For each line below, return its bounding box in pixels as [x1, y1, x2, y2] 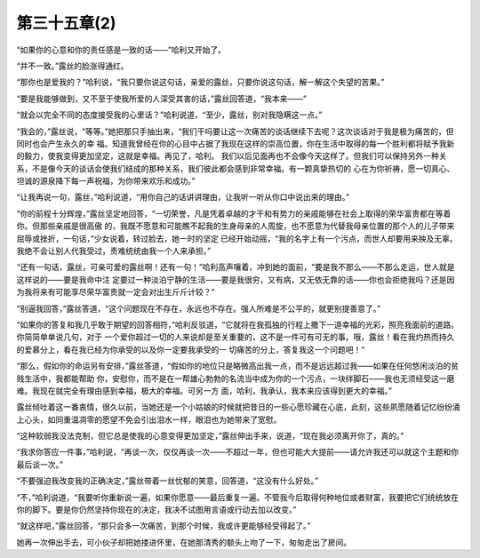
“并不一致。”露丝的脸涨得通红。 [16, 60, 129, 71]
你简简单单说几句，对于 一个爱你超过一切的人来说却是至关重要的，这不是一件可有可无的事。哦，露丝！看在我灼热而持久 [16, 331, 455, 342]
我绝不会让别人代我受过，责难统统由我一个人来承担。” [16, 245, 212, 257]
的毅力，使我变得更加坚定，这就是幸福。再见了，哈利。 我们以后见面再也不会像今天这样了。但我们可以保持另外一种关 [16, 151, 447, 162]
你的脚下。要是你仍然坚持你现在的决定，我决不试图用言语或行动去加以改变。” [16, 505, 297, 515]
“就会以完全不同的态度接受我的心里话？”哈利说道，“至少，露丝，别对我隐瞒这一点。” [16, 109, 323, 120]
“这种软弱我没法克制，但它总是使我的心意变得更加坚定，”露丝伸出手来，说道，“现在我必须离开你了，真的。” [16, 431, 404, 442]
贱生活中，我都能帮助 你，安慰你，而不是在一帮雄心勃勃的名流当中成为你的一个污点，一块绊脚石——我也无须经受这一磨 [16, 373, 455, 384]
